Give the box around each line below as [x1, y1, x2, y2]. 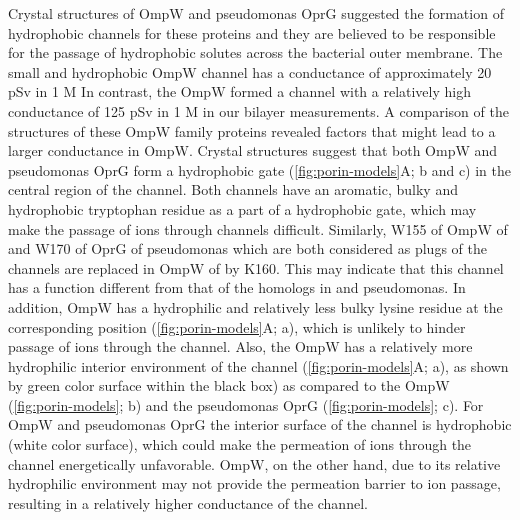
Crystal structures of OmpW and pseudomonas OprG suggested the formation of [8, 3, 504, 23]
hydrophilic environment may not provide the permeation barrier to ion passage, [8, 473, 501, 494]
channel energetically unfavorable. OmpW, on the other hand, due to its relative [8, 453, 501, 474]
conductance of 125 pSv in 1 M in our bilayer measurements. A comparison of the [8, 100, 509, 121]
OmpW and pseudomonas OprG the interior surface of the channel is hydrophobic [8, 414, 512, 435]
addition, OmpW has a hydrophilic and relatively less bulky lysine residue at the [8, 296, 503, 317]
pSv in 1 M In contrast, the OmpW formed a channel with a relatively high [8, 81, 471, 102]
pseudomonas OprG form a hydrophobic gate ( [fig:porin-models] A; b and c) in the [8, 159, 512, 180]
